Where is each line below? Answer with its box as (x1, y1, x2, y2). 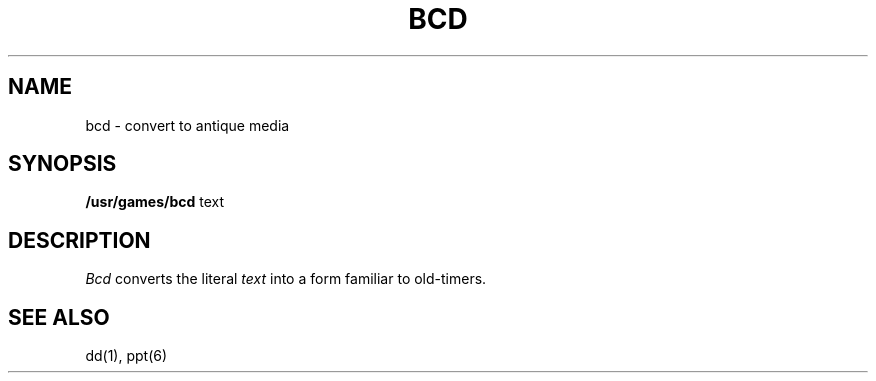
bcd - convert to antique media (85, 116, 290, 134)
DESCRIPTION (8, 227, 151, 253)
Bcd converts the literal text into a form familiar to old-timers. (85, 270, 487, 288)
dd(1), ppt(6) (85, 347, 168, 365)
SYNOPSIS (8, 151, 117, 177)
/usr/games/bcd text (85, 193, 225, 211)
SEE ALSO (8, 304, 110, 330)
